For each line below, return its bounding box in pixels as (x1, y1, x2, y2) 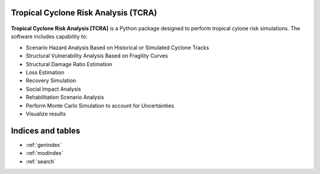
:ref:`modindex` (25, 150, 63, 157)
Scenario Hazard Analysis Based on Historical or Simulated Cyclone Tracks (25, 44, 210, 51)
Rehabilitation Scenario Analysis (25, 94, 104, 101)
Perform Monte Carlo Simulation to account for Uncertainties (25, 102, 174, 109)
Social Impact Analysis (25, 85, 81, 92)
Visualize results (25, 110, 66, 117)
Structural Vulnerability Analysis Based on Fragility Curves (25, 52, 168, 59)
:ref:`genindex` (25, 141, 62, 148)
